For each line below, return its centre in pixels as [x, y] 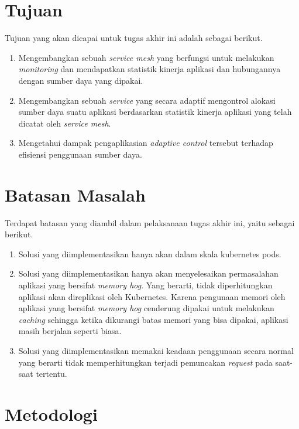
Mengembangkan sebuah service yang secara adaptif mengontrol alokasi [147, 100]
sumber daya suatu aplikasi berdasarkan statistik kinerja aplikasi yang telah [155, 112]
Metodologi [51, 413]
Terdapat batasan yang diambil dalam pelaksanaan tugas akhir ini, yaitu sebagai [150, 222]
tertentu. [51, 374]
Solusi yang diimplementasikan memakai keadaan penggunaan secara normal [156, 350]
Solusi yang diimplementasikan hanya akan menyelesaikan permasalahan [148, 273]
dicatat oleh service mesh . [65, 123]
